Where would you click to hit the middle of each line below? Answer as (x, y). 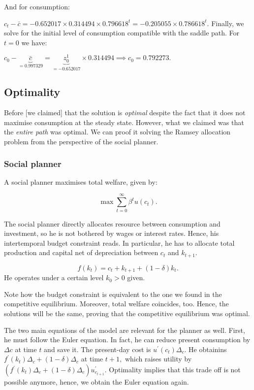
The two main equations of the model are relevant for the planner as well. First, (125, 330)
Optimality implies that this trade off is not (175, 369)
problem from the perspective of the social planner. (81, 142)
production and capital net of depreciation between (81, 252)
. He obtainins (206, 349)
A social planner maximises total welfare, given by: (81, 181)
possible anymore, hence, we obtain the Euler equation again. (96, 382)
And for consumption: (37, 6)
